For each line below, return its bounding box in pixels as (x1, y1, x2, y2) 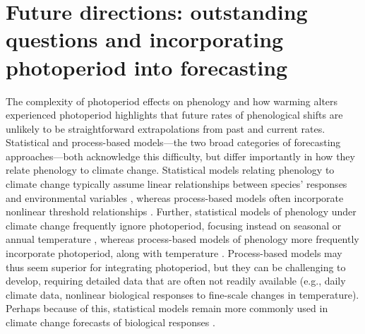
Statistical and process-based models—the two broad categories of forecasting (6, 135, 341, 150)
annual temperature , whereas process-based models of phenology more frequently (6, 232, 359, 246)
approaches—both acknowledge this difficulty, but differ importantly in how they (6, 148, 355, 163)
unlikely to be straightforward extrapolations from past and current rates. (6, 121, 325, 136)
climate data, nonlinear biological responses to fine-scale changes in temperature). (6, 287, 359, 302)
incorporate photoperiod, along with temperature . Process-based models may (6, 246, 342, 261)
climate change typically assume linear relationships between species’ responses (6, 177, 347, 191)
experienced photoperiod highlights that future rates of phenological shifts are (6, 107, 343, 122)
